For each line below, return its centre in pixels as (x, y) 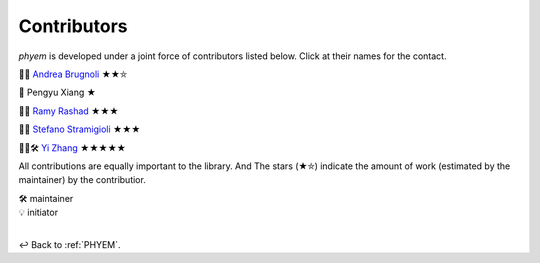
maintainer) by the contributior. (82, 180)
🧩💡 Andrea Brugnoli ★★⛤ (73, 74)
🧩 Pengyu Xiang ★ (57, 92)
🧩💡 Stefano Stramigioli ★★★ (79, 129)
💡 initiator (38, 212)
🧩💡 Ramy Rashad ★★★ (68, 111)
